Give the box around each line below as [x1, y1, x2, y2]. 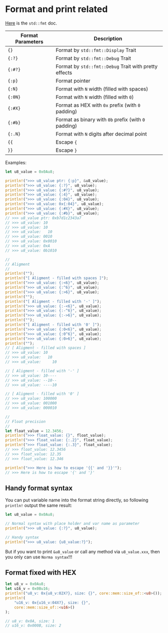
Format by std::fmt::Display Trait [55, 47, 136, 54]
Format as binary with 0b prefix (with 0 [55, 116, 145, 123]
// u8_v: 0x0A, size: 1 [5, 618, 55, 623]
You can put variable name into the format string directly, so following [5, 497, 148, 503]
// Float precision [5, 419, 46, 424]
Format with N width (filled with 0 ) [55, 94, 134, 101]
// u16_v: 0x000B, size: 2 [5, 623, 61, 628]
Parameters [14, 38, 43, 45]
